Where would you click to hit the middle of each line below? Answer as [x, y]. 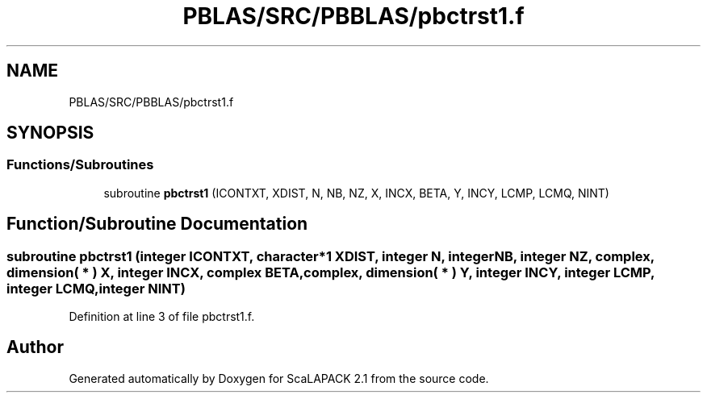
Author [35, 347]
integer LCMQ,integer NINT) [96, 288]
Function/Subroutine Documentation [157, 224]
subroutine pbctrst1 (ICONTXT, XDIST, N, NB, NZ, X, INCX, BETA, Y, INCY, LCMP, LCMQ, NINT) [356, 193]
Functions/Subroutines [80, 165]
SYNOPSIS [50, 133]
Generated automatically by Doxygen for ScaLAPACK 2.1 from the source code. [279, 378]
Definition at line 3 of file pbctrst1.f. [162, 317]
